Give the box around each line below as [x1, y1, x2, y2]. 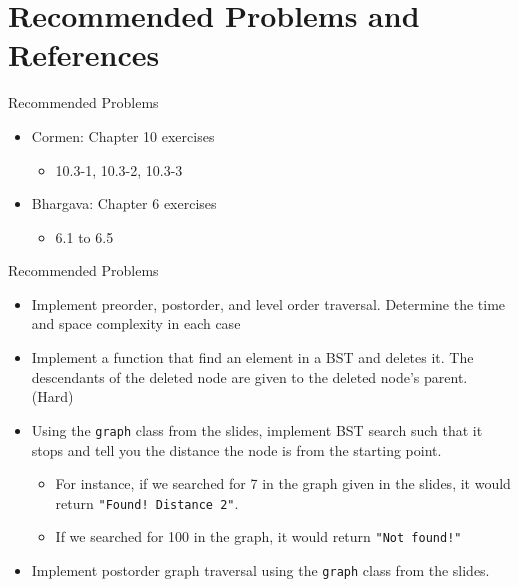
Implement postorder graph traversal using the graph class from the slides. [31, 560, 490, 580]
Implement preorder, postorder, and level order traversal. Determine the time [31, 293, 506, 314]
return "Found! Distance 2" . [55, 492, 239, 513]
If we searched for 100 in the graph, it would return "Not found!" [55, 526, 462, 547]
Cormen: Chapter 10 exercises [31, 125, 215, 146]
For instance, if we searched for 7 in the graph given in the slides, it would [55, 473, 511, 494]
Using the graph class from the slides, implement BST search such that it [31, 419, 483, 440]
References [8, 34, 160, 75]
